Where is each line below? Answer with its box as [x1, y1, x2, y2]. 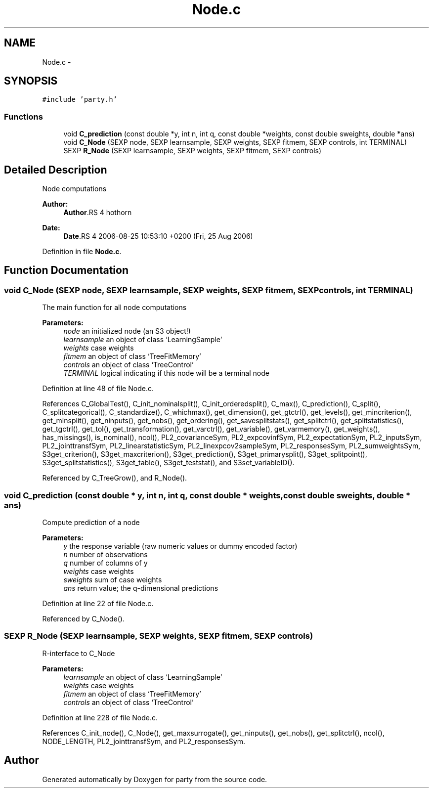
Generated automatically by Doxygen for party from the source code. [42, 775, 267, 784]
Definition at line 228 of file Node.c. [42, 713, 158, 722]
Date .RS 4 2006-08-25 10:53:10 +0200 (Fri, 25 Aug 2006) [63, 232, 253, 241]
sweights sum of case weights [63, 575, 162, 584]
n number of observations [63, 550, 148, 559]
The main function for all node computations [42, 303, 187, 312]
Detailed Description [4, 163, 107, 176]
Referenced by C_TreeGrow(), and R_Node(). [42, 474, 187, 483]
